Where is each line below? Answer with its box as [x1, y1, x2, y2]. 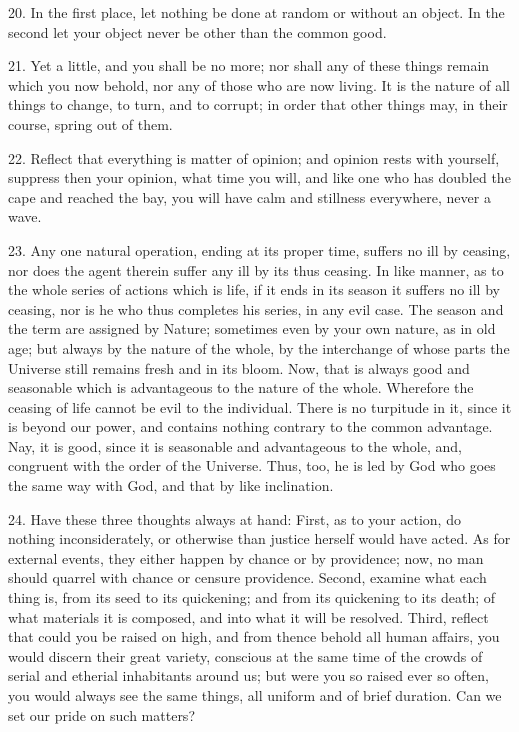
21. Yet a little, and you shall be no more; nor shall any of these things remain [8, 55, 490, 76]
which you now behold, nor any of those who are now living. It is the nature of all [8, 74, 510, 95]
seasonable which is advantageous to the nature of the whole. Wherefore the [8, 377, 474, 398]
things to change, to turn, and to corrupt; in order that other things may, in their [8, 94, 508, 115]
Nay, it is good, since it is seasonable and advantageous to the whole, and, [8, 435, 462, 456]
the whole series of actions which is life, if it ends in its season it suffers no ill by [8, 279, 500, 300]
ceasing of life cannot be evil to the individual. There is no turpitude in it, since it [8, 396, 512, 417]
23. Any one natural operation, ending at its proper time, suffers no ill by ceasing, [8, 239, 511, 260]
